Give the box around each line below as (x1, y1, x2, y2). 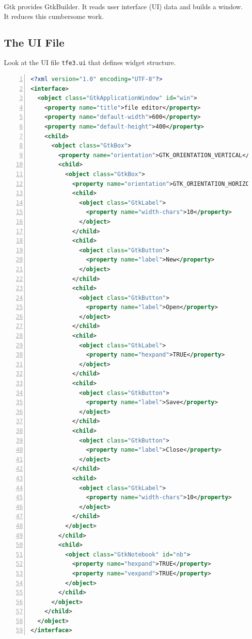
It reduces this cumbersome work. (4, 11, 104, 21)
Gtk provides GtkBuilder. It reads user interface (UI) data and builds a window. (4, 1, 243, 11)
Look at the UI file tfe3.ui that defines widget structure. (4, 57, 176, 67)
